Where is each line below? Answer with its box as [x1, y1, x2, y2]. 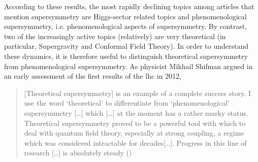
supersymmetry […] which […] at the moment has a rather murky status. [24, 107, 248, 118]
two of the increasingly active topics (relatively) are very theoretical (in [4, 30, 226, 41]
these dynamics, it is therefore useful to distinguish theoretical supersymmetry [4, 50, 248, 61]
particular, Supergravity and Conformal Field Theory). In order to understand [4, 41, 248, 51]
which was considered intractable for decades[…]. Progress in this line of [24, 137, 247, 148]
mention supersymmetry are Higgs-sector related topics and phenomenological [4, 11, 247, 21]
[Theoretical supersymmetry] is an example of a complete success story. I [24, 87, 251, 98]
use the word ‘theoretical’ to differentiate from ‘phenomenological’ [24, 98, 230, 108]
